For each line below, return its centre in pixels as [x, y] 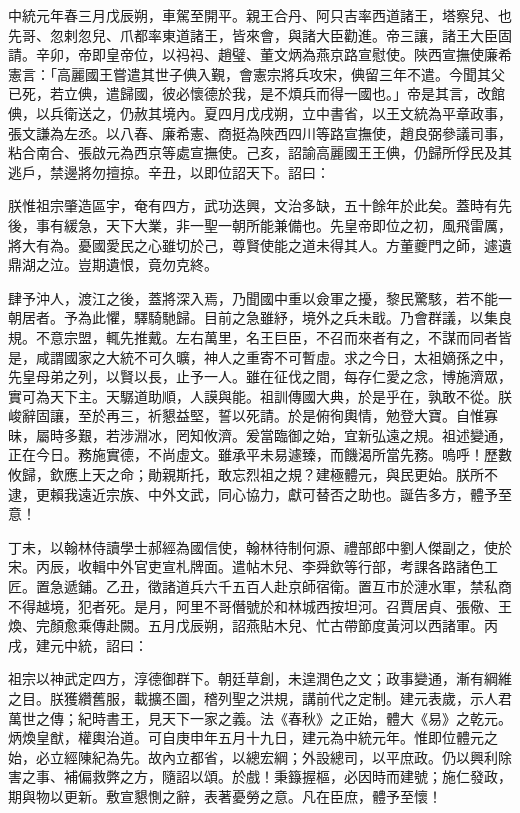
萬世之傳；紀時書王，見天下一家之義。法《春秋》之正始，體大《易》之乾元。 [260, 717]
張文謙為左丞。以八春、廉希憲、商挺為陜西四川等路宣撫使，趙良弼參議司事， [260, 132]
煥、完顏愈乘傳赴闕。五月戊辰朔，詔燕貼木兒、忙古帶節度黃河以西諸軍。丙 [253, 625]
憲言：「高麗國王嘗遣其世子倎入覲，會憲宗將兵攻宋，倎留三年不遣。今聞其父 [256, 73]
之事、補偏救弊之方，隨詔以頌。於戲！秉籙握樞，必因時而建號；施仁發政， [266, 776]
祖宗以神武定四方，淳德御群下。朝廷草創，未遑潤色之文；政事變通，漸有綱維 [260, 678]
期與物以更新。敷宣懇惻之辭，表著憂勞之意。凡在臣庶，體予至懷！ [225, 795]
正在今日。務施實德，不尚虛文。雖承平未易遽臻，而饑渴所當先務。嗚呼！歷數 [260, 454]
